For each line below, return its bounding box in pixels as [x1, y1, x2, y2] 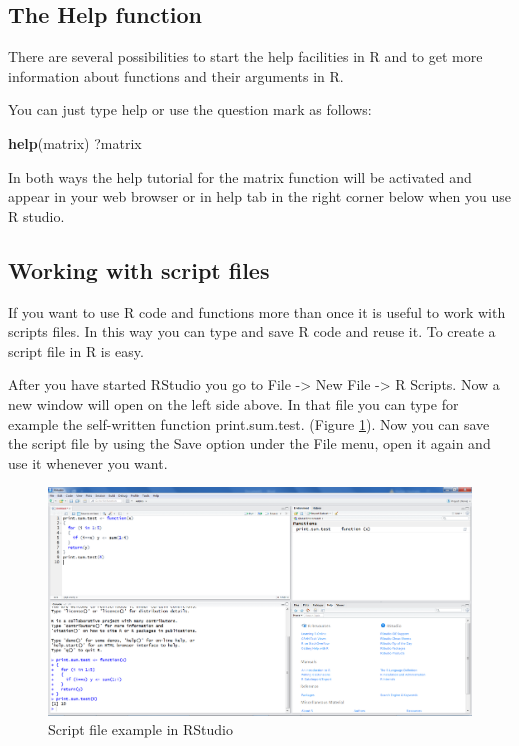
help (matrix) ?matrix [8, 132, 142, 153]
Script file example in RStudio [48, 719, 233, 740]
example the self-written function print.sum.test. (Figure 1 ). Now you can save [8, 413, 490, 434]
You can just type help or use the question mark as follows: [8, 99, 372, 120]
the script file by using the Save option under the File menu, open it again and [8, 433, 491, 454]
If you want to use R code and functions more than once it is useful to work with [8, 301, 506, 322]
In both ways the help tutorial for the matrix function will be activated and [8, 166, 472, 187]
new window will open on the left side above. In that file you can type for [8, 393, 459, 414]
